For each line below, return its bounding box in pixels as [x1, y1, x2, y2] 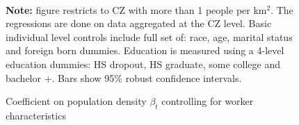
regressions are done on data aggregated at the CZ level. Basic [6, 16, 272, 31]
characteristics [6, 108, 66, 122]
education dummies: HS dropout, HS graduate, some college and [6, 56, 280, 71]
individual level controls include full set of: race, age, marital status [6, 29, 293, 44]
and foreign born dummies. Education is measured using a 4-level [6, 43, 284, 58]
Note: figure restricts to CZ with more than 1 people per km [6, 2, 267, 17]
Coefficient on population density [6, 94, 147, 108]
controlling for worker [161, 94, 254, 108]
